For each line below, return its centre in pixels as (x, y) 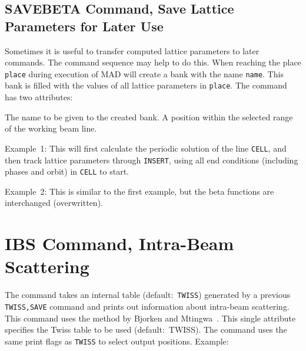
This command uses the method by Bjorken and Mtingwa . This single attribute (150, 318)
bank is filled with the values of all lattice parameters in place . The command (146, 85)
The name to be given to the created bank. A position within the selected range (149, 117)
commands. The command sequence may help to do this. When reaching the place (153, 62)
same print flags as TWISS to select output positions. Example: (117, 341)
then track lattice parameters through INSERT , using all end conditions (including (152, 160)
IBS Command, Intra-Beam (119, 243)
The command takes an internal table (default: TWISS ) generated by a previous (148, 295)
